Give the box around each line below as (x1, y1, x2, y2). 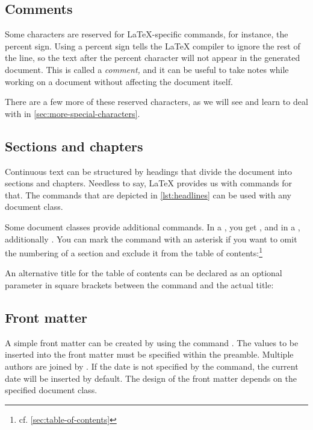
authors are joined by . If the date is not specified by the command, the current (5, 359, 299, 372)
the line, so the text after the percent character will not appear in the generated (5, 51, 300, 64)
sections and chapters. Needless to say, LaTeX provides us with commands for (5, 177, 292, 189)
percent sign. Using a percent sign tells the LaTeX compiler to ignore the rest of (5, 39, 300, 52)
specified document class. (5, 384, 98, 396)
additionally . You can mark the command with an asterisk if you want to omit (5, 232, 297, 245)
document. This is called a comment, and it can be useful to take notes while (5, 63, 289, 75)
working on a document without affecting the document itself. (5, 75, 233, 87)
